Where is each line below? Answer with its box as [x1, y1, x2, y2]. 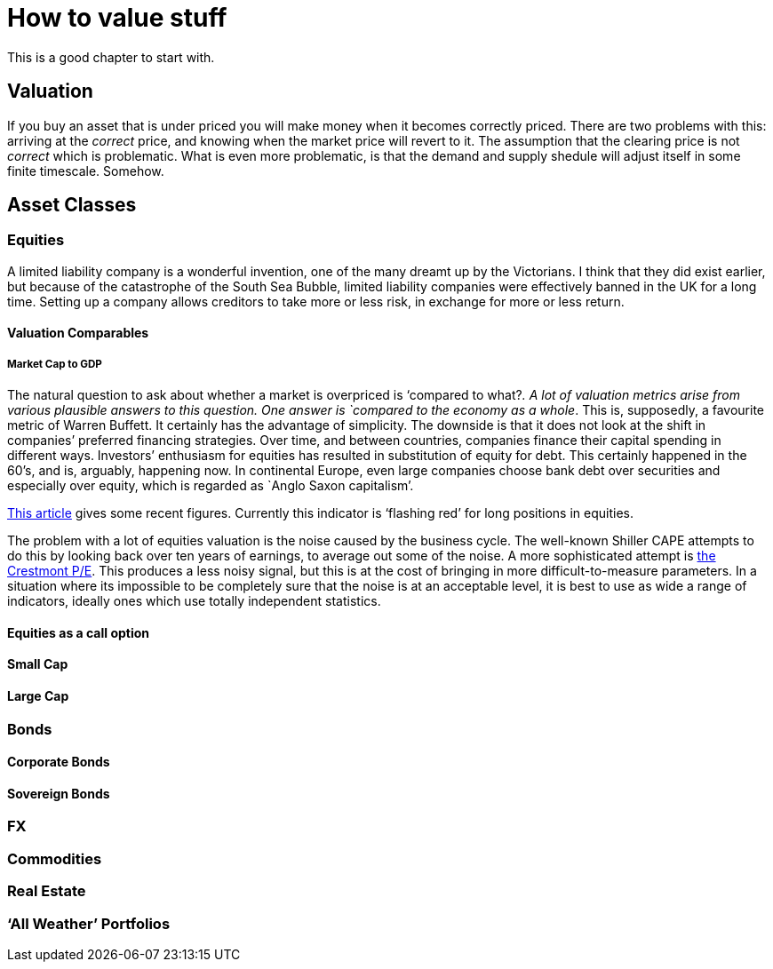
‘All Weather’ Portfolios [7, 914, 171, 933]
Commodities [7, 849, 102, 868]
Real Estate [7, 882, 86, 901]
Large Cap [7, 688, 69, 704]
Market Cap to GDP [7, 357, 102, 370]
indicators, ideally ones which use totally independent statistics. [7, 593, 381, 609]
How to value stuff [7, 3, 227, 33]
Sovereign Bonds [7, 785, 110, 801]
